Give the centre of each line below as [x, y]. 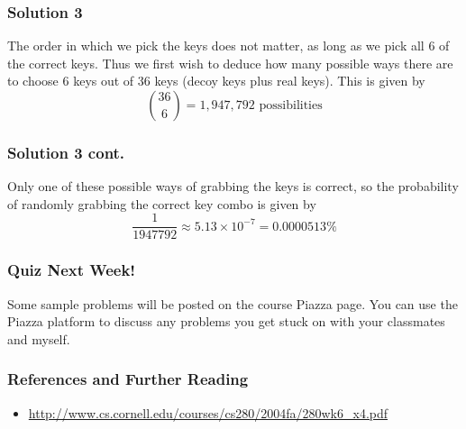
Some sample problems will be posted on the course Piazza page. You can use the [233, 303]
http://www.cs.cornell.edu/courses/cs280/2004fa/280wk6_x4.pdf [208, 412]
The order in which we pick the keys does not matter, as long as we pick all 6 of [228, 46]
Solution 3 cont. [66, 152]
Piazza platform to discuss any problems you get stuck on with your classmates [226, 321]
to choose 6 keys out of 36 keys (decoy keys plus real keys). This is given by [216, 81]
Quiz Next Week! [72, 270]
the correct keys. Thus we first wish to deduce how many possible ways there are [230, 63]
